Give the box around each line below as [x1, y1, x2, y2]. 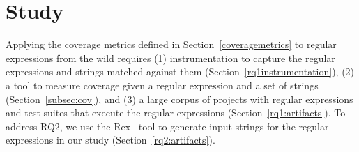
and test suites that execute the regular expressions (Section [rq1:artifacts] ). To [6, 105, 346, 120]
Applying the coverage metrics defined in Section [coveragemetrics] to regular [6, 37, 337, 52]
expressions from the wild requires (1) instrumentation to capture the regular [6, 50, 335, 65]
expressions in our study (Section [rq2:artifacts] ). [6, 132, 215, 147]
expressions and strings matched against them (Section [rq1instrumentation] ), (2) [6, 64, 355, 79]
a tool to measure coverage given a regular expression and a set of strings [6, 77, 319, 92]
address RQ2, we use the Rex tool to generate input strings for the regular [6, 119, 329, 133]
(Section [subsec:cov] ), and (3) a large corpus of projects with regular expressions [6, 91, 353, 106]
